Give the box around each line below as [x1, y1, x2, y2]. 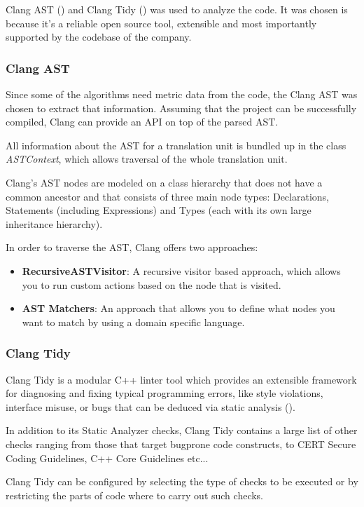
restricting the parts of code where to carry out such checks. [6, 487, 264, 502]
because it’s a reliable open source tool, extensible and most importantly [6, 15, 317, 30]
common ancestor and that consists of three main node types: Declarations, [6, 189, 329, 203]
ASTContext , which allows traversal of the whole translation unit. [6, 151, 288, 166]
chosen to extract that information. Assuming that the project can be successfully [6, 100, 357, 115]
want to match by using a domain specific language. [22, 314, 245, 329]
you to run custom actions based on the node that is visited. [22, 277, 281, 292]
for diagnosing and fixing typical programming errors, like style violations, [6, 386, 323, 400]
